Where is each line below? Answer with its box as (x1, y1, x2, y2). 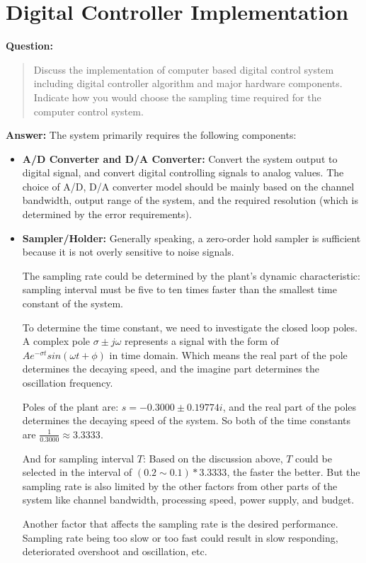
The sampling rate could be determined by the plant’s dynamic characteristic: (22, 268, 360, 283)
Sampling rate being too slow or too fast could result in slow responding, (22, 530, 338, 545)
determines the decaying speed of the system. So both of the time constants (22, 413, 351, 428)
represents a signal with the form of (125, 334, 279, 348)
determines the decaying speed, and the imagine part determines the (22, 361, 319, 376)
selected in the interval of (22, 465, 132, 479)
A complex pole (22, 334, 91, 348)
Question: (6, 38, 53, 53)
